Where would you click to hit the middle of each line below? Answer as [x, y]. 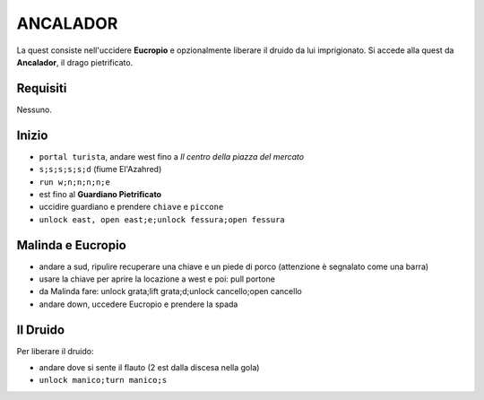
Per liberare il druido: [55, 351]
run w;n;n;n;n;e [75, 182]
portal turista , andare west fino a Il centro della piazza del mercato [172, 156]
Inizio [32, 135]
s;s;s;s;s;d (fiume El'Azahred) [100, 170]
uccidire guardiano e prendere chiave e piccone [131, 207]
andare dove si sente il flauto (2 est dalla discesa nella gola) [149, 368]
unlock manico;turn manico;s [103, 380]
